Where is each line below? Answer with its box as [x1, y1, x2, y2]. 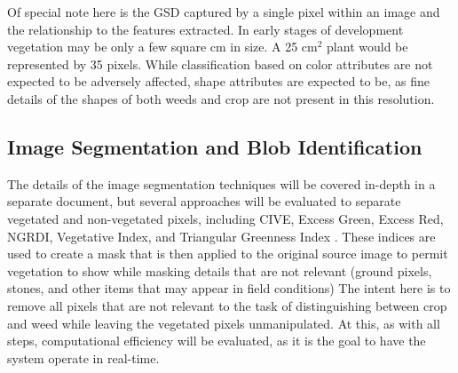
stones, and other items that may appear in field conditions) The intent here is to [7, 279, 451, 298]
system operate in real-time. [7, 348, 160, 367]
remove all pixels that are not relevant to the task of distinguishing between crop [7, 296, 447, 314]
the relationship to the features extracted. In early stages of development [7, 20, 404, 38]
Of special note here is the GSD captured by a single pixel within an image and [7, 3, 440, 20]
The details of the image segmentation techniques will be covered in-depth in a [7, 174, 436, 193]
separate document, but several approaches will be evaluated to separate [7, 192, 401, 210]
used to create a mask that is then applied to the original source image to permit [7, 244, 448, 263]
